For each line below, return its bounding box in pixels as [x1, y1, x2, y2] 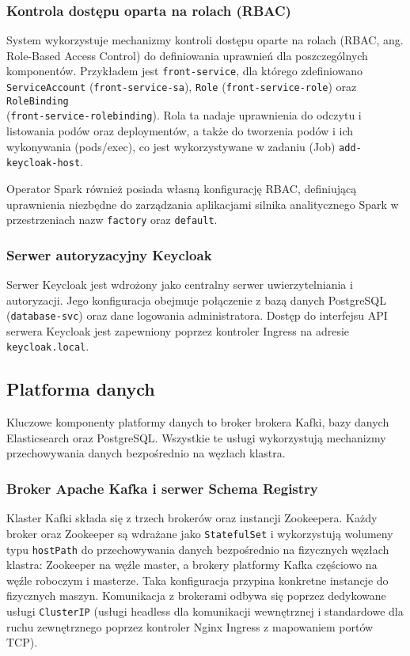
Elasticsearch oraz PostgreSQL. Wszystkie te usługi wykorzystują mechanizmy [6, 429, 386, 446]
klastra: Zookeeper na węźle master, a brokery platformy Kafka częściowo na [6, 556, 378, 573]
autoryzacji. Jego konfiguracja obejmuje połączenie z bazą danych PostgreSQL [6, 291, 386, 308]
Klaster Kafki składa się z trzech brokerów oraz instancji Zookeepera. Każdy [6, 510, 378, 526]
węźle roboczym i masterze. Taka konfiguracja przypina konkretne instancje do [6, 571, 389, 588]
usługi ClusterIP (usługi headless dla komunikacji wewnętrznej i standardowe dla [6, 602, 404, 619]
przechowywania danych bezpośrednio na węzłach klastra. [6, 445, 286, 461]
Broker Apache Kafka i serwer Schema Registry [6, 479, 318, 498]
